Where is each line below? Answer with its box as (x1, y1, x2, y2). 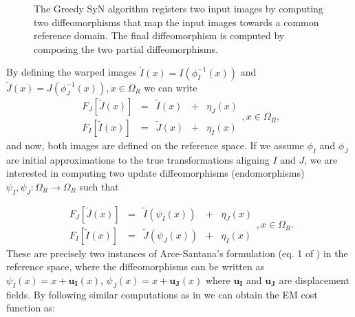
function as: (6, 300, 56, 315)
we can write (144, 80, 197, 94)
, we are (304, 152, 338, 166)
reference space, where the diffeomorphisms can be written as (6, 259, 264, 274)
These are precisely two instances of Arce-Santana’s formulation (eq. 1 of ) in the (6, 245, 348, 260)
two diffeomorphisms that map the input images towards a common (34, 14, 319, 29)
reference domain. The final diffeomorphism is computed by (34, 28, 285, 43)
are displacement (279, 272, 349, 287)
